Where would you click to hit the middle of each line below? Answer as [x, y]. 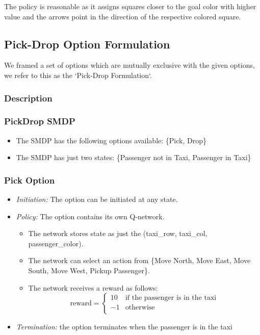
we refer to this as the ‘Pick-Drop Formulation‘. [78, 75]
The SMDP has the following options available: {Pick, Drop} [111, 140]
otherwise [140, 308]
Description [28, 98]
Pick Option [30, 180]
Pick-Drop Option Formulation [87, 44]
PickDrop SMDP [40, 121]
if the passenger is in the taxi [171, 298]
